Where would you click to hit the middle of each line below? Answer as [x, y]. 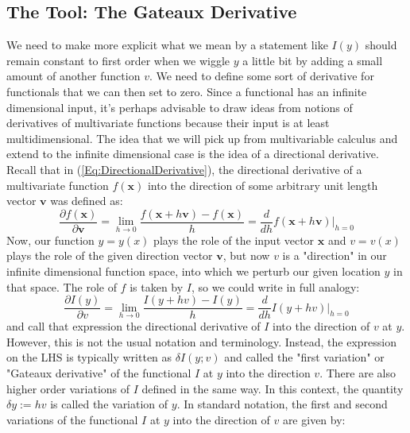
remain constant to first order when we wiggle [118, 60]
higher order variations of [68, 388]
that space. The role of [62, 286]
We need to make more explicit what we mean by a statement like [167, 45]
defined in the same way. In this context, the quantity [273, 388]
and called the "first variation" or [304, 357]
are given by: [314, 419]
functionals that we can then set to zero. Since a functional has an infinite [187, 91]
